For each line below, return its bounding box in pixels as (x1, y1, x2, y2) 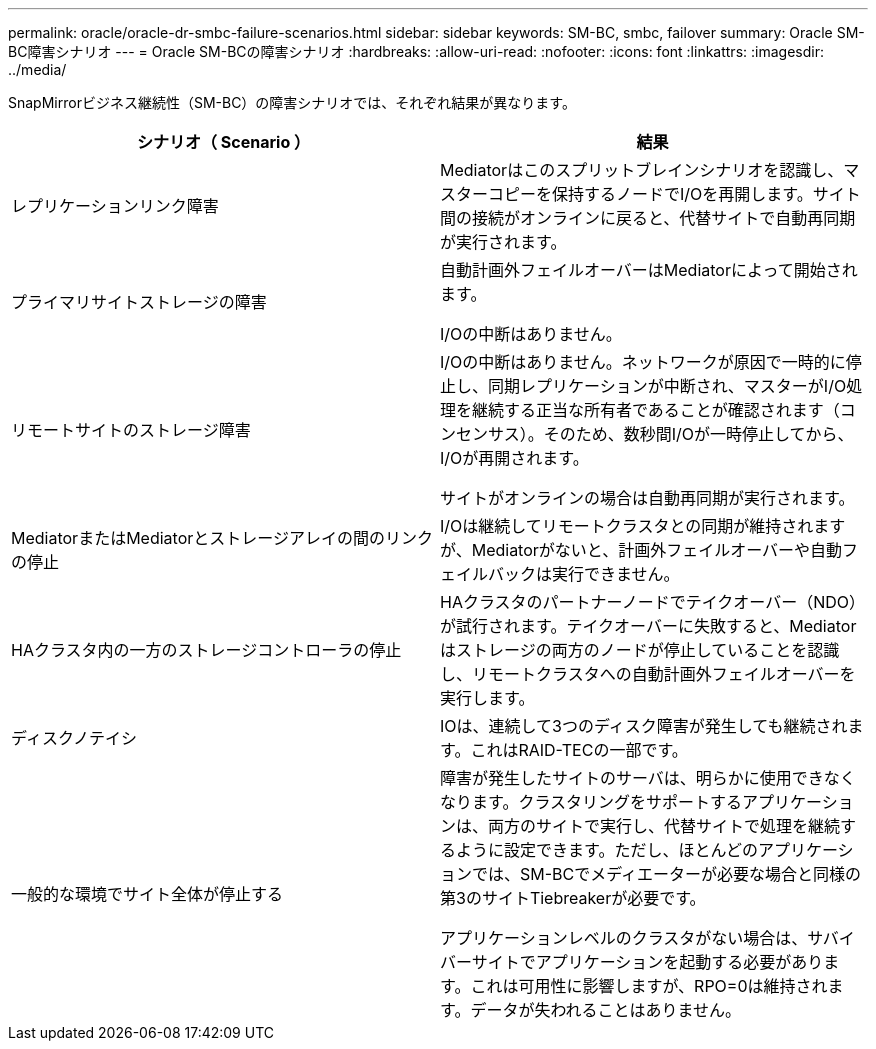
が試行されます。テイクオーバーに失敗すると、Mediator (440, 616, 857, 636)
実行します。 (440, 688, 535, 708)
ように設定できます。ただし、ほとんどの (456, 840, 758, 860)
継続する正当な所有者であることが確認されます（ (472, 400, 840, 420)
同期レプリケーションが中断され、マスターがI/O (488, 376, 847, 396)
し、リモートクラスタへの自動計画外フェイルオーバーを (440, 664, 856, 684)
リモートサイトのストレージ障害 (11, 420, 251, 440)
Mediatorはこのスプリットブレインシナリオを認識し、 (440, 160, 844, 180)
